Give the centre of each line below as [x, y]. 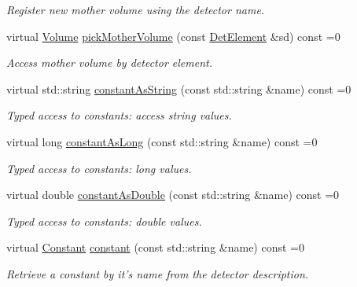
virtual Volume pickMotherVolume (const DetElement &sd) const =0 [173, 36]
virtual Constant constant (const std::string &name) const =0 [155, 247]
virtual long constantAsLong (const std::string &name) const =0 [162, 141]
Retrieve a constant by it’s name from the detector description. [158, 273]
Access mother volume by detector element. [109, 63]
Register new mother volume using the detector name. [136, 9]
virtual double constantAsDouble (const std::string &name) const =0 [173, 195]
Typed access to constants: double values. [104, 221]
